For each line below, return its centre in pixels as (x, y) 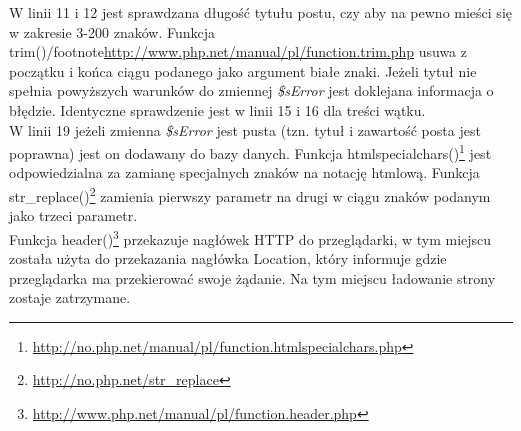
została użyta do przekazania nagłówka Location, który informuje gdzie (228, 258)
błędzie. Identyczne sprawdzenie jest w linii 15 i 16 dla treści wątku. (217, 109)
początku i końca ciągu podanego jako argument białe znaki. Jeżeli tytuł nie (243, 70)
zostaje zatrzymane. (70, 297)
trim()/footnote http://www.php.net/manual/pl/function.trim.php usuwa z (238, 51)
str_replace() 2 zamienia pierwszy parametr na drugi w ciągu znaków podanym (250, 194)
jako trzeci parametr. (73, 215)
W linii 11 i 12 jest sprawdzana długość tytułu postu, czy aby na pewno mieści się (260, 12)
